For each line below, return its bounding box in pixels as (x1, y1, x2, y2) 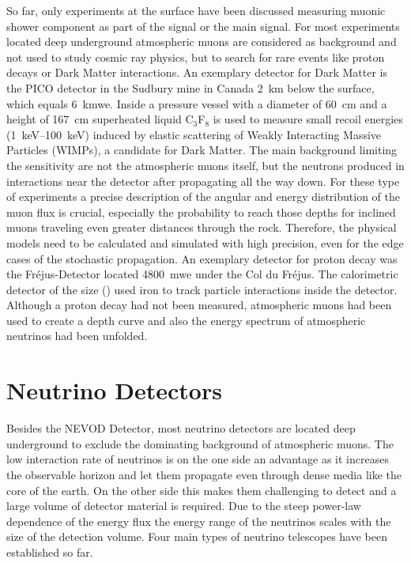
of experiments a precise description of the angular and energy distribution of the (6, 188, 400, 205)
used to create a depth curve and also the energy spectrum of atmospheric (6, 312, 366, 328)
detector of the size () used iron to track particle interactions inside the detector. (6, 281, 398, 297)
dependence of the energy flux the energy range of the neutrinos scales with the (6, 512, 391, 529)
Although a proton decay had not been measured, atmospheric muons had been (6, 297, 392, 313)
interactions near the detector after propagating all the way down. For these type (6, 172, 400, 189)
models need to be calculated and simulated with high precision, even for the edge (6, 234, 404, 251)
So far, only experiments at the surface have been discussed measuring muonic (6, 2, 386, 18)
